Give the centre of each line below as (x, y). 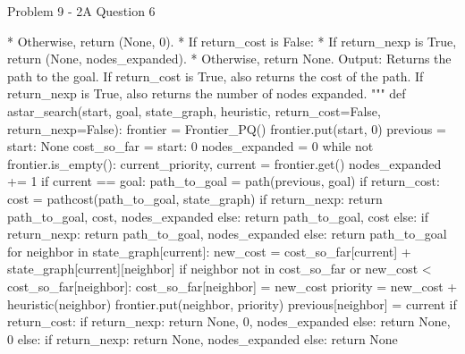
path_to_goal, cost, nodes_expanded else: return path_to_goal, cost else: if (218, 216)
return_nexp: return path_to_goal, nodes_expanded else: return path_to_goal (227, 234)
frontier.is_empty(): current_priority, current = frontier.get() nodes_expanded (224, 163)
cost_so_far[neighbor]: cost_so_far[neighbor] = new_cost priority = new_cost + (232, 286)
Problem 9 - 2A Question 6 (81, 11)
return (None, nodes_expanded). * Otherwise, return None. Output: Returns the (229, 59)
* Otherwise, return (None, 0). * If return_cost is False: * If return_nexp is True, (232, 41)
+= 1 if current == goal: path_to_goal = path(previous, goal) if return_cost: (224, 181)
